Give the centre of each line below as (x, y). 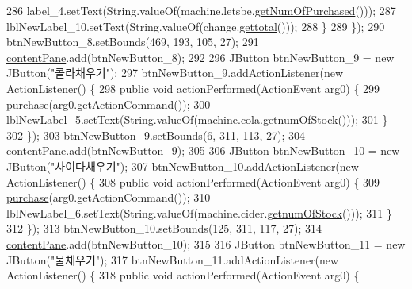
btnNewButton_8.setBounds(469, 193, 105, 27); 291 (133, 42)
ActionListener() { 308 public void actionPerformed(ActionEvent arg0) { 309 (193, 181)
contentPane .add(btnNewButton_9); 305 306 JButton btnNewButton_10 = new (203, 150)
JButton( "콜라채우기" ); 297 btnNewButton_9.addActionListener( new (175, 73)
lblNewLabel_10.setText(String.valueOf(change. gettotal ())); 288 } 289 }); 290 (196, 26)
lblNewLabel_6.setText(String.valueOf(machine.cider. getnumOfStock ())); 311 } (199, 212)
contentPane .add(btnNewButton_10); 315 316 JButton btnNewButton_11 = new (206, 243)
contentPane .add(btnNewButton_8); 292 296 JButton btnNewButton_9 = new (200, 57)
